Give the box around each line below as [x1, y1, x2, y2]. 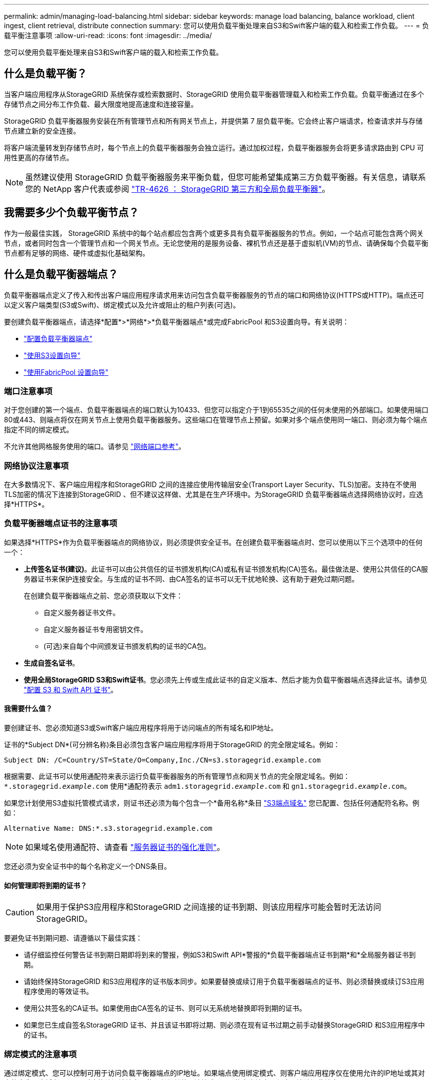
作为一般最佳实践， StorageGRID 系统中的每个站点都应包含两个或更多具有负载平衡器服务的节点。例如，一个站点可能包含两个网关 [4, 228, 424, 237]
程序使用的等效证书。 [24, 987, 93, 996]
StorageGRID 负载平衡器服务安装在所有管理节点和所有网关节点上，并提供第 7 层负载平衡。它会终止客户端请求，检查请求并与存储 [4, 116, 423, 125]
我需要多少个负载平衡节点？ [4, 206, 139, 219]
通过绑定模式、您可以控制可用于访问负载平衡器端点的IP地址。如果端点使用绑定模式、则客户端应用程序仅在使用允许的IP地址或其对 [4, 1068, 425, 1077]
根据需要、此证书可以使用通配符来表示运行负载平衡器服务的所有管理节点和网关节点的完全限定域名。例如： [4, 772, 350, 780]
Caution [5, 907, 35, 918]
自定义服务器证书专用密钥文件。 [43, 625, 147, 633]
